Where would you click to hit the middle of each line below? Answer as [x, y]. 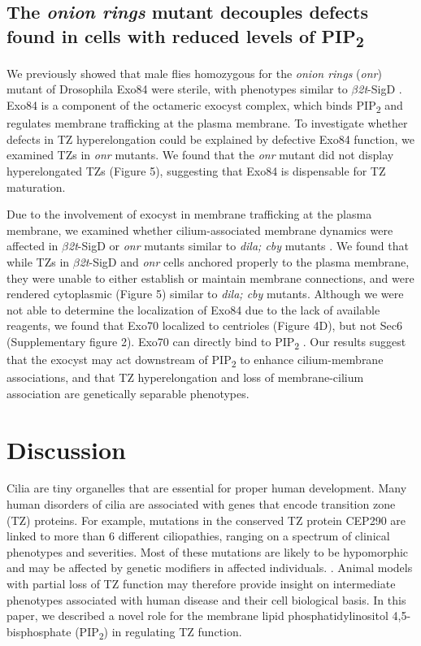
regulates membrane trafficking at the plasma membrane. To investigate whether [207, 123]
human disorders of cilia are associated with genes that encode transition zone [201, 504]
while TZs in [38, 261]
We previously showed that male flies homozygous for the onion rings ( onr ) [194, 73]
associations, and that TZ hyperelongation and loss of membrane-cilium [185, 377]
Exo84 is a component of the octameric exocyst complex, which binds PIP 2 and [205, 106]
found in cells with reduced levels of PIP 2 [185, 37]
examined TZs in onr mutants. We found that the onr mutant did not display [200, 155]
